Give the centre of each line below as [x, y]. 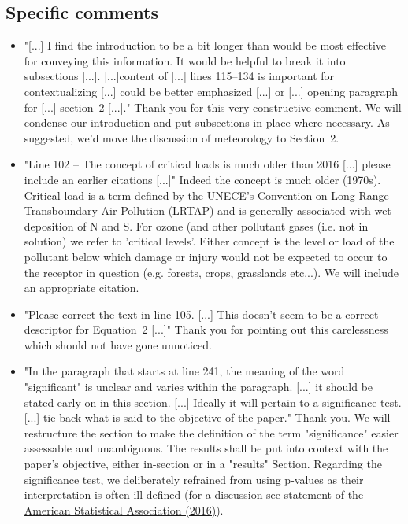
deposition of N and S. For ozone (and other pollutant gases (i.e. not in [196, 225]
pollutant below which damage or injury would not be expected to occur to [206, 256]
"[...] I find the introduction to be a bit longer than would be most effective [205, 45]
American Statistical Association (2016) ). [124, 509]
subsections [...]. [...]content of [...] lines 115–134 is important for [179, 76]
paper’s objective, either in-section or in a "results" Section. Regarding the [203, 464]
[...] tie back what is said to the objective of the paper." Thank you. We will [207, 417]
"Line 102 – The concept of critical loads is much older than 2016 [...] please [207, 164]
